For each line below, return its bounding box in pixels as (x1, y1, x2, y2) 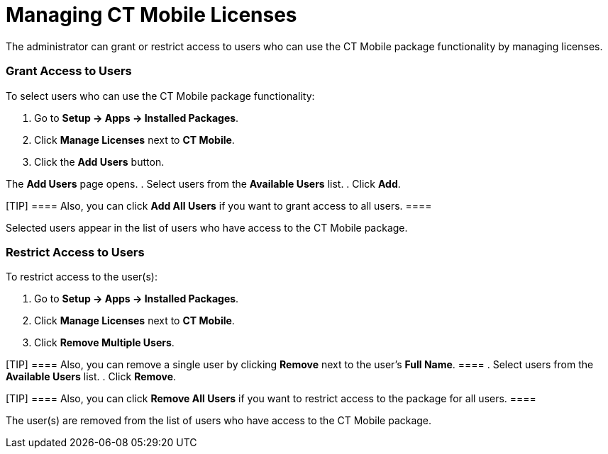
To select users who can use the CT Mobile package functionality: (6, 89, 315, 102)
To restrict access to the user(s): (6, 271, 157, 283)
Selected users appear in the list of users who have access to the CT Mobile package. (6, 221, 408, 234)
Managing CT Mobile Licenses (6, 3, 297, 27)
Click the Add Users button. (34, 155, 165, 168)
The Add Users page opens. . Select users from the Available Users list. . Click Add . (6, 177, 401, 190)
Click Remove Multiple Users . (34, 336, 175, 349)
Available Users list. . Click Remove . (6, 370, 177, 383)
